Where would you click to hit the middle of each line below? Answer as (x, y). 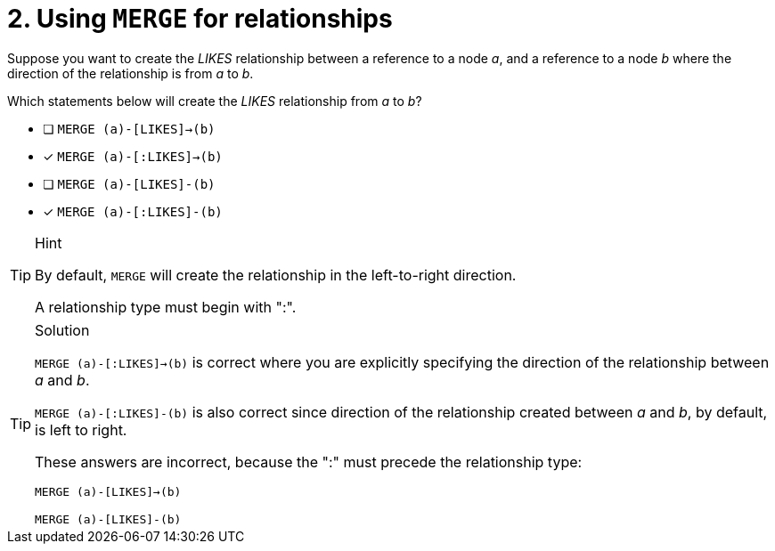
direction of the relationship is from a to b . (131, 73)
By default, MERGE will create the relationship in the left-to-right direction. (276, 275)
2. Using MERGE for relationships (200, 19)
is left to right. (81, 429)
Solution (62, 330)
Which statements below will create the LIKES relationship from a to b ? (215, 101)
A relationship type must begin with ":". (166, 307)
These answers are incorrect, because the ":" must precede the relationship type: (309, 462)
